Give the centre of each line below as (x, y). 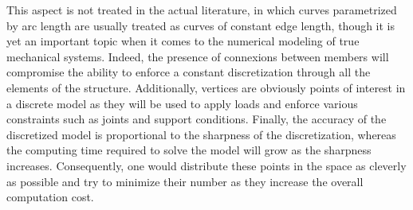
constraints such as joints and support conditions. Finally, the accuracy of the (197, 119)
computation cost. (50, 197)
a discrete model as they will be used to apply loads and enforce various (182, 103)
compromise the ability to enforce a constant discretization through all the (189, 72)
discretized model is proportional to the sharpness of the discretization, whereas (201, 134)
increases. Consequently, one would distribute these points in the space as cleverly (206, 165)
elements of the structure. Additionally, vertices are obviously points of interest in (206, 87)
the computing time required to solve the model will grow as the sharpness (189, 150)
